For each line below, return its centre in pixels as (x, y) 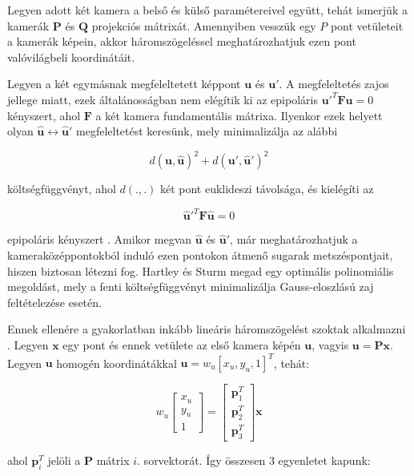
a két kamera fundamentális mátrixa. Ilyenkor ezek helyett (239, 115)
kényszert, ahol (44, 115)
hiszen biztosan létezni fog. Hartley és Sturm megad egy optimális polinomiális (201, 270)
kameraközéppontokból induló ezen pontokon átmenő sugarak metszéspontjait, (200, 254)
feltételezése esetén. (54, 302)
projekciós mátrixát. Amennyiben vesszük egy (204, 25)
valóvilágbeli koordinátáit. (71, 56)
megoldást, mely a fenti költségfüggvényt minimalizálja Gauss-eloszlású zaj (191, 286)
